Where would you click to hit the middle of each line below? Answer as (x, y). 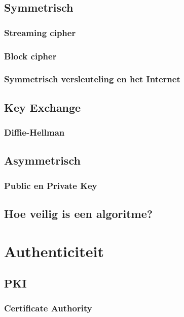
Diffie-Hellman (34, 132)
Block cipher (30, 56)
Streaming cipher (40, 32)
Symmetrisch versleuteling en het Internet (92, 79)
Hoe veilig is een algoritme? (79, 213)
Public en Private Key (51, 185)
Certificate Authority (48, 308)
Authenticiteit (54, 251)
